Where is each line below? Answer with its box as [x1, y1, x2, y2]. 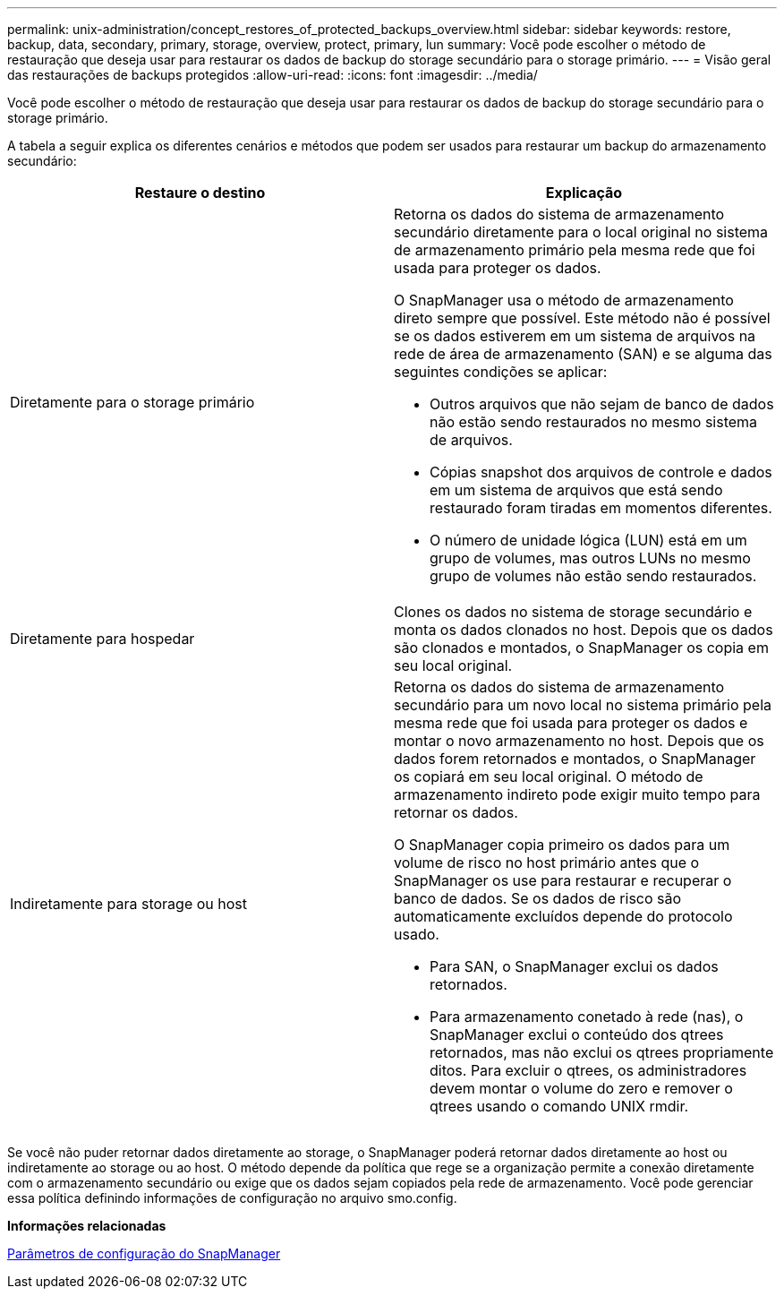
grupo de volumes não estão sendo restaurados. [430, 567, 757, 585]
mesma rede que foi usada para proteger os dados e [394, 714, 748, 732]
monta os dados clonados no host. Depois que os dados [394, 621, 773, 639]
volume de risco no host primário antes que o [394, 854, 700, 871]
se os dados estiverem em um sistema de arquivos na [394, 327, 756, 345]
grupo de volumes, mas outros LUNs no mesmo [430, 549, 751, 567]
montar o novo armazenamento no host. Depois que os [394, 732, 764, 750]
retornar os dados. [394, 803, 518, 821]
